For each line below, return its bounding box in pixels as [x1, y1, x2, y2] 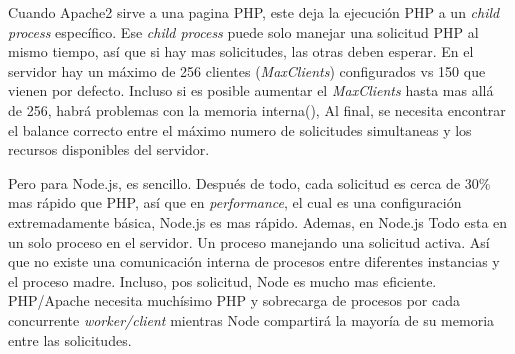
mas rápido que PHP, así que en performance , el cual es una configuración [8, 192, 462, 213]
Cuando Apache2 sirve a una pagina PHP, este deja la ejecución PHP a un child [8, 2, 500, 22]
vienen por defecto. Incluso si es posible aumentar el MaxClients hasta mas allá [8, 80, 494, 101]
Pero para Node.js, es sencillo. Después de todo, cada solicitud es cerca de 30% [8, 172, 491, 193]
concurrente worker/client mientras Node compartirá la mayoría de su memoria [8, 309, 495, 330]
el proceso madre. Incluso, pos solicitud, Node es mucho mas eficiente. [8, 270, 437, 291]
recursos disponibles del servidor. [8, 139, 210, 160]
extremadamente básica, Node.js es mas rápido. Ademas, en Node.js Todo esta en [8, 211, 508, 232]
